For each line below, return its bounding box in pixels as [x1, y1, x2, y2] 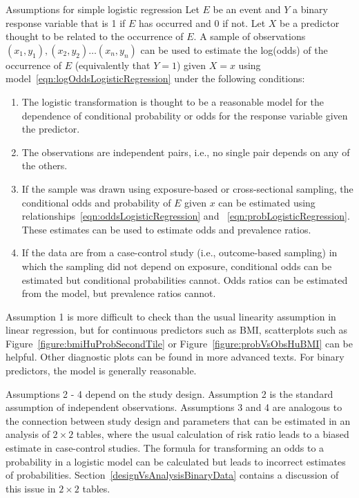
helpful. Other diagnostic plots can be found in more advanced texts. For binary [6, 349, 345, 364]
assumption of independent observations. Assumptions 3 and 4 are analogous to [6, 400, 342, 414]
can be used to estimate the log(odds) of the [140, 42, 328, 57]
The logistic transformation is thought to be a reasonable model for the [21, 94, 324, 108]
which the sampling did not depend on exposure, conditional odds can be [21, 258, 332, 273]
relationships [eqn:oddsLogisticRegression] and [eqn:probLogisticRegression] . [21, 209, 350, 223]
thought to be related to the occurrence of [6, 29, 184, 44]
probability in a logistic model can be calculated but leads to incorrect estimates [6, 454, 346, 468]
